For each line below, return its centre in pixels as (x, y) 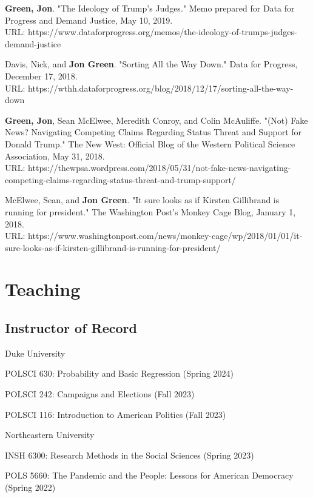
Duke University (35, 353)
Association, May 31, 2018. (55, 156)
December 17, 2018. (41, 76)
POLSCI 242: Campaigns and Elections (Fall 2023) (100, 394)
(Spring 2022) (30, 487)
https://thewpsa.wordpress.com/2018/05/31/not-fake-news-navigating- (160, 168)
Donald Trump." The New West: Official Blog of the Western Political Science (150, 143)
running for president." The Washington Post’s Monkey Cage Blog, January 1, (150, 211)
